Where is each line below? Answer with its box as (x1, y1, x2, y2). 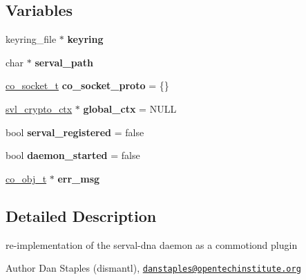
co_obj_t (6, 171, 47, 185)
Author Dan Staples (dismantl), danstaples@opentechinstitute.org (6, 261, 301, 275)
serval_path (35, 55, 93, 69)
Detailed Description (6, 205, 157, 226)
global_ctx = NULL (83, 101, 177, 115)
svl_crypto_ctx (6, 101, 73, 115)
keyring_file (6, 32, 57, 46)
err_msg (57, 171, 100, 185)
